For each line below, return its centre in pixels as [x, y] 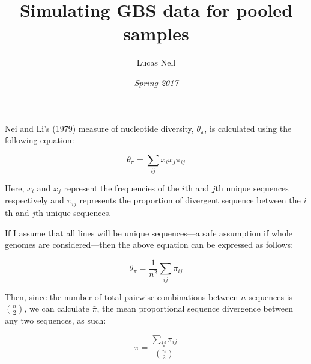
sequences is [271, 296]
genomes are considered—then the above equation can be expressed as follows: [149, 245]
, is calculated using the [248, 128]
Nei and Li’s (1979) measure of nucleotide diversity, [99, 128]
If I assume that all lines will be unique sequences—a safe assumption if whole [149, 233]
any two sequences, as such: [56, 320]
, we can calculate [57, 308]
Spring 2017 [156, 82]
